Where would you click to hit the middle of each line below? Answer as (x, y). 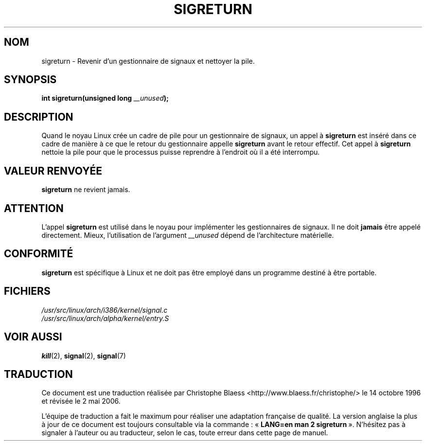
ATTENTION (34, 208)
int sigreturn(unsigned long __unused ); (105, 98)
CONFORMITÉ (39, 254)
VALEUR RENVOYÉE (53, 171)
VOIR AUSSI (33, 337)
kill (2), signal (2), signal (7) (84, 356)
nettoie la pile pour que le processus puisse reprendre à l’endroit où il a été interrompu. (181, 152)
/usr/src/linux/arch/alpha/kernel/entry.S (105, 318)
